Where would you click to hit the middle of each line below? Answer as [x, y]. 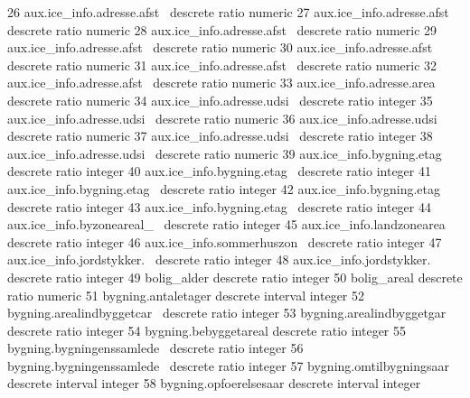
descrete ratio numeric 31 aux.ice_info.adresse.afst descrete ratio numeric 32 [222, 65]
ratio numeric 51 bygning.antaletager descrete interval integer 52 [186, 295]
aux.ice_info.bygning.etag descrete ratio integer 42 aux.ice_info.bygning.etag [224, 188]
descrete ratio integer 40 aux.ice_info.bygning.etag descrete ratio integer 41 [219, 171]
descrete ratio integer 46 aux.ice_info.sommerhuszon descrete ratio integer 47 [225, 241]
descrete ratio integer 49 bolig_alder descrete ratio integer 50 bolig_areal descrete [235, 277]
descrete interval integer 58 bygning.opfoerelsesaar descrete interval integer [214, 383]
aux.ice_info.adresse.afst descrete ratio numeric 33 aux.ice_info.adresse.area [221, 83]
